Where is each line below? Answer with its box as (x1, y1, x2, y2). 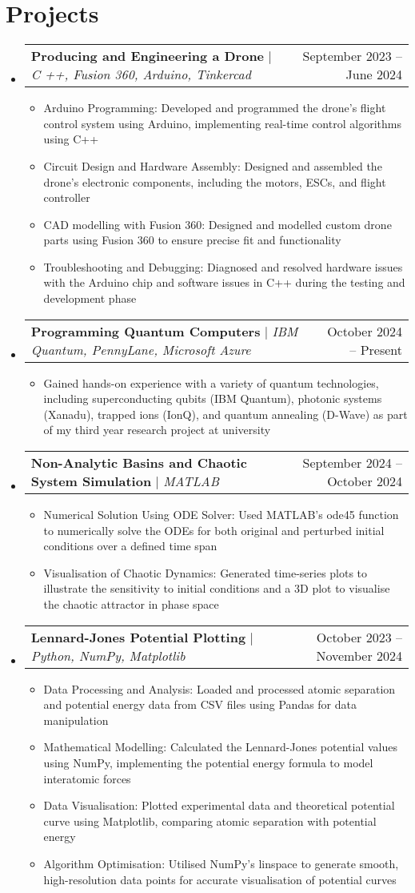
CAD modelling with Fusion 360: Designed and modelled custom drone (43, 215, 392, 232)
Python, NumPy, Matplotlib (30, 646, 186, 665)
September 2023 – (302, 46, 402, 66)
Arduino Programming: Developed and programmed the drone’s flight (43, 99, 386, 116)
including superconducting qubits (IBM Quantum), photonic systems (43, 390, 382, 407)
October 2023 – (316, 627, 402, 646)
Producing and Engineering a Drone (30, 46, 265, 66)
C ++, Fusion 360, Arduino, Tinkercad (30, 65, 251, 84)
